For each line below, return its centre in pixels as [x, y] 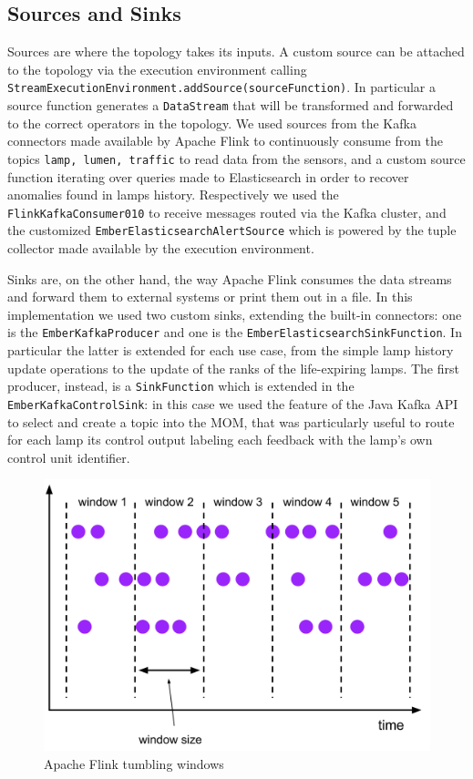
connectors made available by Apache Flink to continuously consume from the [226, 141]
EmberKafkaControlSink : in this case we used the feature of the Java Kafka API [233, 403]
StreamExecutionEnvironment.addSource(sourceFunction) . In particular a [221, 87]
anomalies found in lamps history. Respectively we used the [173, 195]
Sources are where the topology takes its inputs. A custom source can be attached [236, 51]
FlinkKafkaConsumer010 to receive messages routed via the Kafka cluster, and [227, 212]
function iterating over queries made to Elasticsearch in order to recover [208, 176]
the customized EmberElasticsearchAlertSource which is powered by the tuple [232, 230]
